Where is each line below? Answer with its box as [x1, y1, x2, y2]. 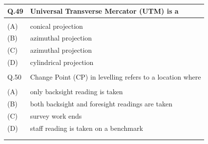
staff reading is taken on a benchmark [30, 123, 143, 133]
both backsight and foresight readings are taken [30, 99, 172, 109]
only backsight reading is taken [30, 86, 123, 97]
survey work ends [30, 111, 82, 121]
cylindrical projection [30, 57, 94, 67]
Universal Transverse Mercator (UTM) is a [30, 5, 179, 16]
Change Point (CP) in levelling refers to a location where [30, 72, 201, 82]
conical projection [30, 21, 83, 31]
